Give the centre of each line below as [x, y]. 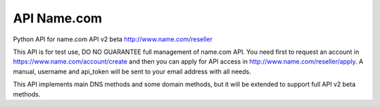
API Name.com [57, 18]
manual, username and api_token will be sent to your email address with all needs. [132, 71]
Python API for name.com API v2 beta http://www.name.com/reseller [113, 39]
